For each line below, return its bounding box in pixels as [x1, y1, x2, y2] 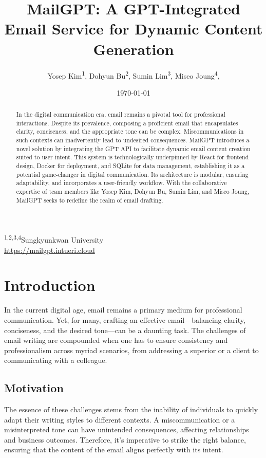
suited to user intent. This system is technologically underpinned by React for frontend [16, 153, 249, 161]
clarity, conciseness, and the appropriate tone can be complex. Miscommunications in [16, 127, 244, 136]
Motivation [4, 380, 64, 396]
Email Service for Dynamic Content [4, 18, 263, 39]
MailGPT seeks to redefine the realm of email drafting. [16, 195, 163, 204]
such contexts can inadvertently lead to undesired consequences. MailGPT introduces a [16, 136, 250, 144]
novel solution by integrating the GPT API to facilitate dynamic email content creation [16, 144, 251, 153]
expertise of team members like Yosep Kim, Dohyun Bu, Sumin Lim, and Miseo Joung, [16, 187, 250, 196]
